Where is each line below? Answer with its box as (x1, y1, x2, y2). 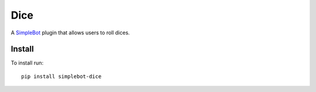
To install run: (11, 59, 44, 66)
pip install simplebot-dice (21, 73, 102, 80)
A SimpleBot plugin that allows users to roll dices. (11, 29, 130, 36)
